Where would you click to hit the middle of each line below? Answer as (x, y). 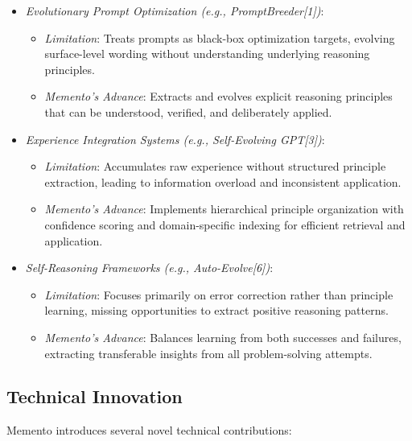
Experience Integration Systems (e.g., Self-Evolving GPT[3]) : (175, 139)
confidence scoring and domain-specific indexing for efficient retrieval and (225, 224)
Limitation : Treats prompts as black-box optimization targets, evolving (220, 37)
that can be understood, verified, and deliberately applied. (188, 111)
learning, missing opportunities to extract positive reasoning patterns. (216, 310)
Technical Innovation (95, 396)
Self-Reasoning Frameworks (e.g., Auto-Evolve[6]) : (149, 268)
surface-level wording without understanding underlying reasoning (207, 54)
